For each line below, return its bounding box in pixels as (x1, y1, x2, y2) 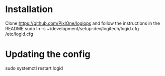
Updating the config (5, 49, 91, 60)
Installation (5, 4, 53, 15)
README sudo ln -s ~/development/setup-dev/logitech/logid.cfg (5, 25, 139, 31)
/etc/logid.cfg (5, 31, 34, 37)
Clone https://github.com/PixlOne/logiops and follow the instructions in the (5, 20, 160, 26)
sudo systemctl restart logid (5, 65, 63, 71)
